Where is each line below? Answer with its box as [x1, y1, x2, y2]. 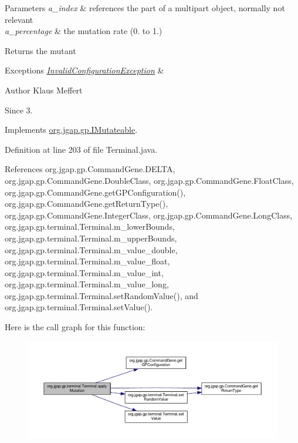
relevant [5, 13, 33, 25]
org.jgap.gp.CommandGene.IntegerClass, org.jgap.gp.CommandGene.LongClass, [5, 209, 293, 221]
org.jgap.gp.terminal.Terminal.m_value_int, [5, 266, 164, 278]
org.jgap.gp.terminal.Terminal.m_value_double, [5, 243, 178, 256]
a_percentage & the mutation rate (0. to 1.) [5, 25, 162, 37]
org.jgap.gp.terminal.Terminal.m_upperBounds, [5, 231, 177, 244]
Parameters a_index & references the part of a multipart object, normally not [5, 2, 285, 14]
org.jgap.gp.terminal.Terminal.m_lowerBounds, [5, 220, 175, 233]
